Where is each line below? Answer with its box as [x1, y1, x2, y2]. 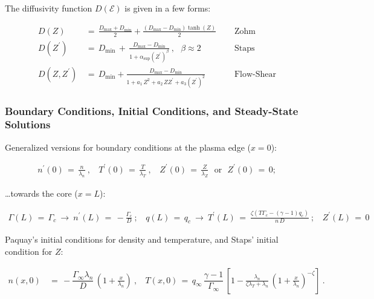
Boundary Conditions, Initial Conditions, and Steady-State [5, 103, 298, 118]
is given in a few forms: [124, 2, 211, 14]
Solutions [5, 117, 51, 132]
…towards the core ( [5, 186, 78, 199]
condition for [5, 245, 53, 257]
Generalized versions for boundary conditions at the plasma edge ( [5, 140, 251, 153]
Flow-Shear [234, 70, 276, 79]
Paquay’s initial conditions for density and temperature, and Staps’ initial [5, 233, 279, 246]
